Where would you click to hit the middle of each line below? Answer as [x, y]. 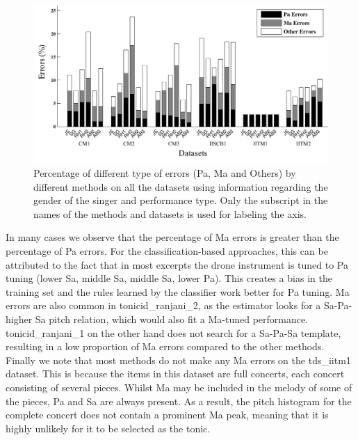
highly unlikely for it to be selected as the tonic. [108, 428]
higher [19, 319]
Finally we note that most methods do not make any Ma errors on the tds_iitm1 [178, 360]
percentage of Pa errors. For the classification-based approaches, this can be [167, 251]
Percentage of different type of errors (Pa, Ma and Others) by [165, 173]
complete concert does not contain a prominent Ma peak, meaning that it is [167, 415]
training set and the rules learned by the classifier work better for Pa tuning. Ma [178, 291]
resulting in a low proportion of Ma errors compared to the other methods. [165, 346]
